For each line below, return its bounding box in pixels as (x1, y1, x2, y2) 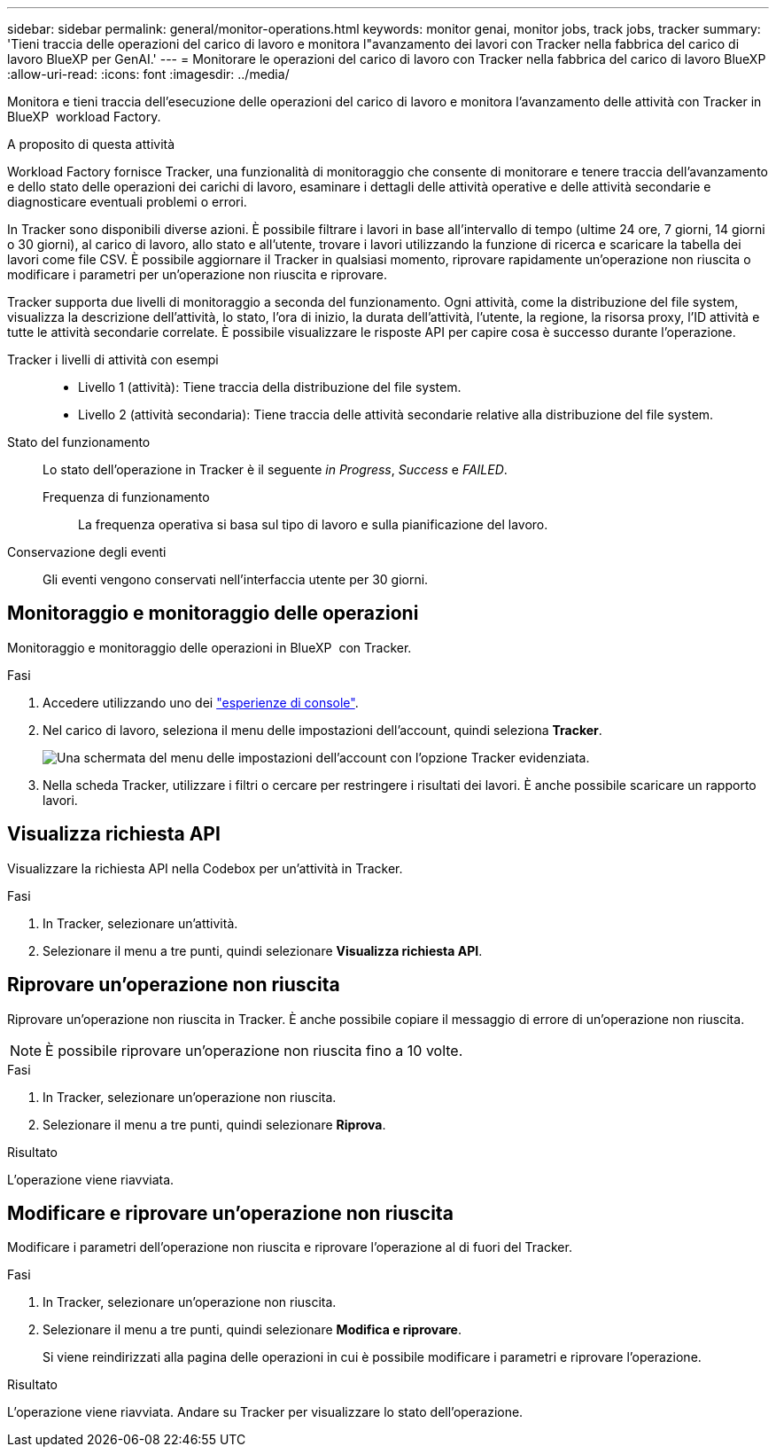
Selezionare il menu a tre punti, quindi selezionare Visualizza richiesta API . (43, 942, 483, 958)
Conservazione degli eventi (7, 544, 167, 559)
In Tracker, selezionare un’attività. (43, 915, 238, 931)
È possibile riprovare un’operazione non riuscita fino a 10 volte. (45, 1041, 463, 1059)
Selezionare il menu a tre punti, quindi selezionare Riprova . (43, 1116, 386, 1132)
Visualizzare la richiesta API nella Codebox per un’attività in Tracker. (7, 860, 403, 876)
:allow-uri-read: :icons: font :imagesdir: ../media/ (7, 66, 290, 82)
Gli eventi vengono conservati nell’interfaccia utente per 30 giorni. (43, 572, 429, 587)
